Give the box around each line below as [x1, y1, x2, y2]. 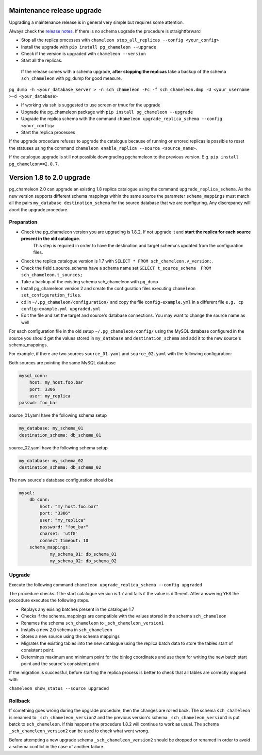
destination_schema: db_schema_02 [19, 464, 101, 470]
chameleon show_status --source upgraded [9, 686, 109, 691]
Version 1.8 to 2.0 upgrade [9, 173, 91, 182]
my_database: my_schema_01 [19, 426, 83, 431]
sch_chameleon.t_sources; [21, 272, 83, 278]
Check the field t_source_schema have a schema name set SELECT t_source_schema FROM [21, 265, 212, 271]
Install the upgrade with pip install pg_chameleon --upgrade [21, 44, 157, 50]
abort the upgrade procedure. [9, 206, 69, 212]
